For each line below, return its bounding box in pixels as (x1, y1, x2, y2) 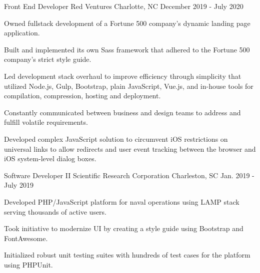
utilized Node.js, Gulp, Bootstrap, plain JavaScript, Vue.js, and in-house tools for (4, 80, 253, 91)
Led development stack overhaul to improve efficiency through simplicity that (4, 70, 241, 81)
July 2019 (4, 180, 33, 190)
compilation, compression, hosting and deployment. (4, 90, 161, 101)
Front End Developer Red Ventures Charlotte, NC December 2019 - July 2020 (4, 1, 243, 11)
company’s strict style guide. (4, 54, 91, 64)
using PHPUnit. (4, 259, 53, 270)
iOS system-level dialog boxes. (4, 153, 96, 164)
